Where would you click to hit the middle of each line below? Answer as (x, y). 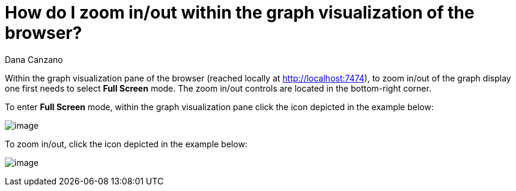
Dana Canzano (34, 59)
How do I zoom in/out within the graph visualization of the (240, 13)
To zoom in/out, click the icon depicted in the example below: (126, 144)
